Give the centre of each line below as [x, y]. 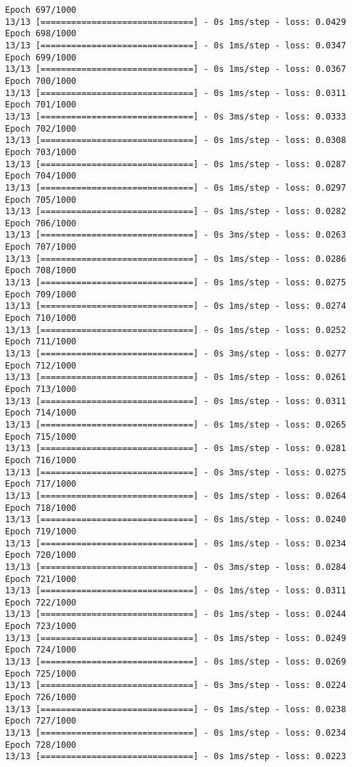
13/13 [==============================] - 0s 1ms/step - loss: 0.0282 [176, 212]
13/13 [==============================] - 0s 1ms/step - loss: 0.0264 [176, 496]
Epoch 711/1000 [41, 342]
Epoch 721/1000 [41, 579]
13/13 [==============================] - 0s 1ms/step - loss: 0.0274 [176, 306]
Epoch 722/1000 [41, 602]
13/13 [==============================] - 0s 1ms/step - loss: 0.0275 [176, 283]
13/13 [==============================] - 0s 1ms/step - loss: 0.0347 [176, 45]
